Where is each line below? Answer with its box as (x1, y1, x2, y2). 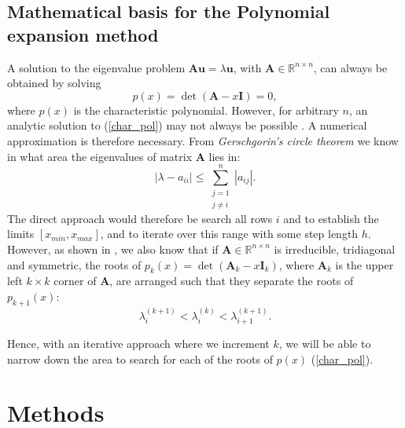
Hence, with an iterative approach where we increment (7, 335, 270, 351)
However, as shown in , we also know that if (7, 240, 219, 257)
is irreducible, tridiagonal (274, 240, 396, 257)
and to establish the (283, 210, 379, 226)
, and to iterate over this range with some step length (100, 225, 359, 242)
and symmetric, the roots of (7, 256, 142, 273)
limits (7, 225, 35, 242)
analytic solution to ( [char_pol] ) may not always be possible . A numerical (7, 117, 367, 134)
